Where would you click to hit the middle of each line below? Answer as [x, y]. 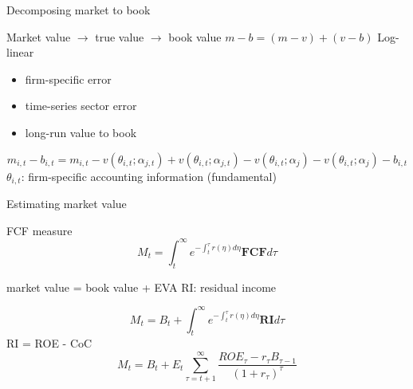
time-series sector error [81, 106]
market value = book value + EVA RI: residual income [142, 287]
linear [20, 52]
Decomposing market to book [79, 10]
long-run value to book [81, 132]
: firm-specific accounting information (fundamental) [149, 176]
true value [120, 36]
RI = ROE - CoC [49, 343]
